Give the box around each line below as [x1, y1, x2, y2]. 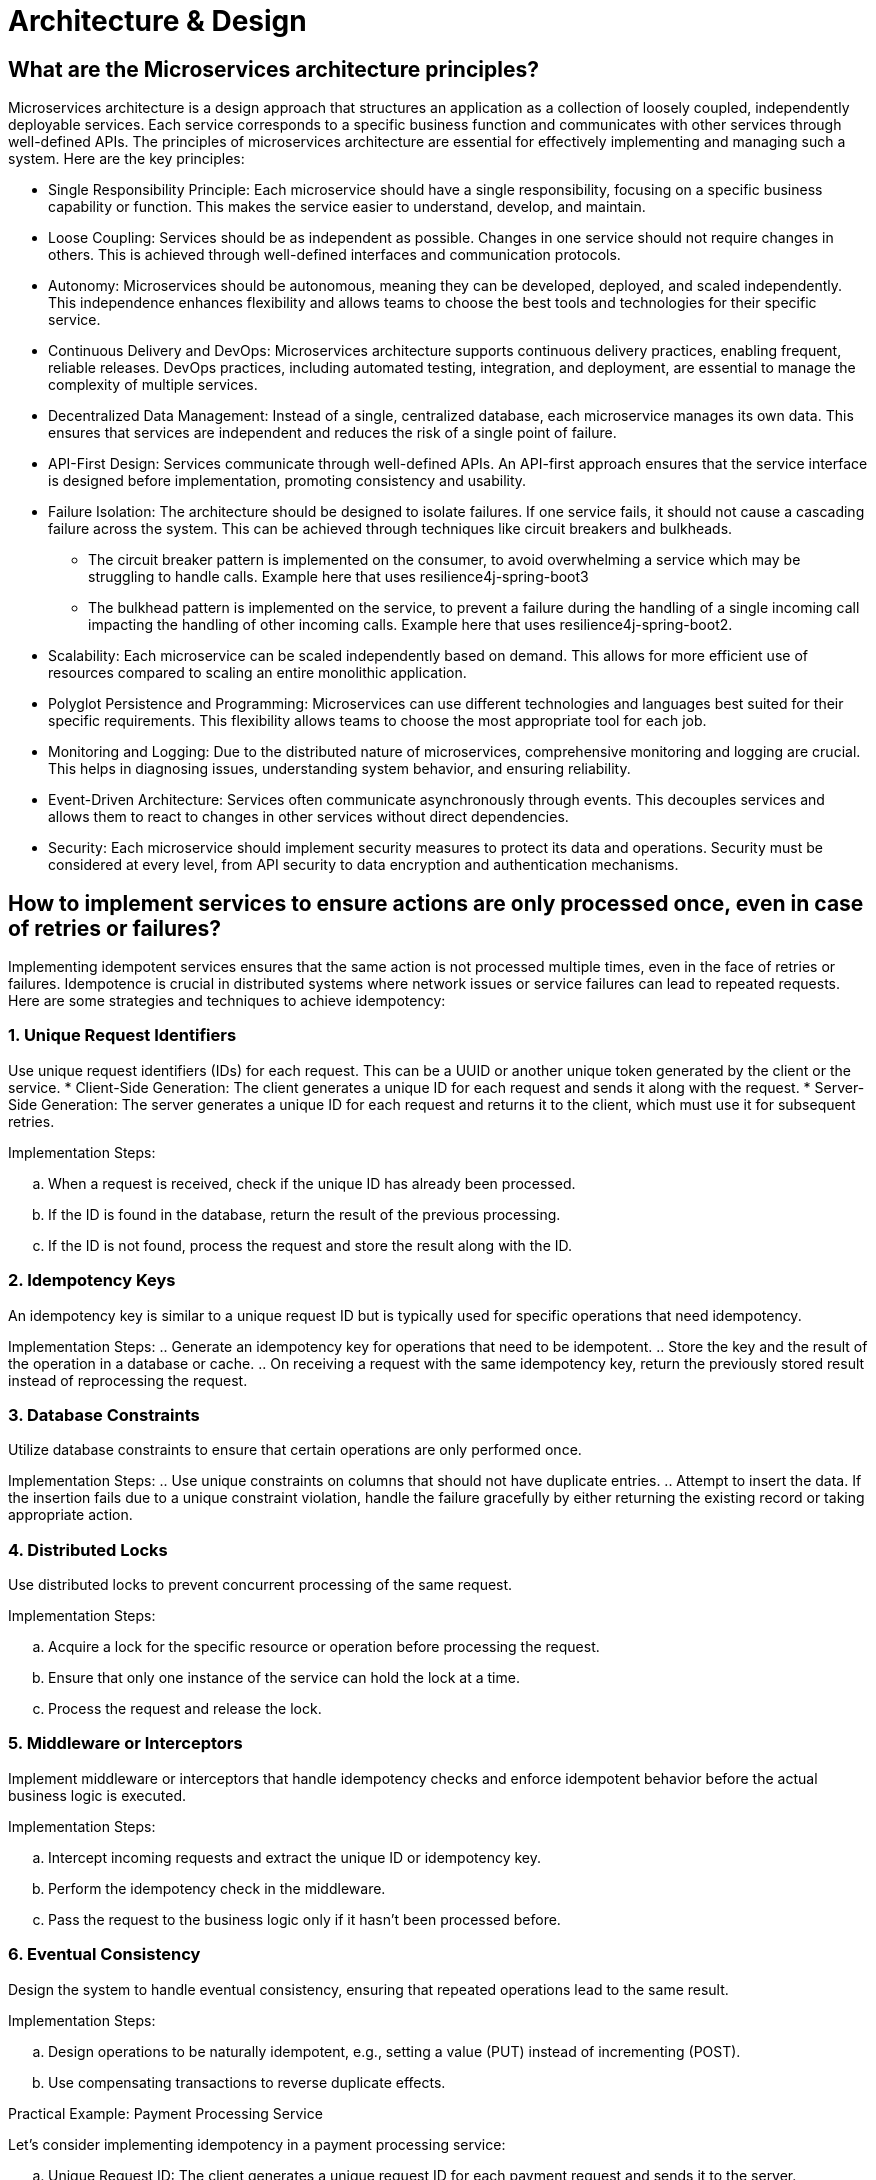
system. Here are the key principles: [8, 150, 245, 168]
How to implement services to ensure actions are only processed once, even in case [8, 890, 864, 916]
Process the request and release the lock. [48, 1700, 322, 1718]
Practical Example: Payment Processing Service [8, 2104, 323, 2122]
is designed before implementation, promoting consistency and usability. [48, 472, 527, 490]
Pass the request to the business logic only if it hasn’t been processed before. [48, 1910, 561, 1928]
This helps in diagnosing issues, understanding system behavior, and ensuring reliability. [48, 760, 631, 778]
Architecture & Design [8, 4, 307, 38]
